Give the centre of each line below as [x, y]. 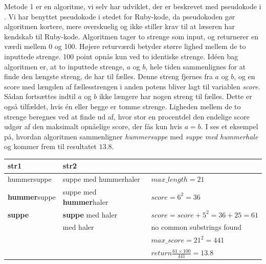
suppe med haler [90, 214]
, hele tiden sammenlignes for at [196, 66]
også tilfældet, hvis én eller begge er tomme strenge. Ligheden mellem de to [123, 106]
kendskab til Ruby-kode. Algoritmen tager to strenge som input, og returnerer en [131, 36]
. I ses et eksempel [229, 126]
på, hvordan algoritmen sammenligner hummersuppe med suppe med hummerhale [131, 136]
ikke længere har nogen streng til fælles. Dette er [175, 96]
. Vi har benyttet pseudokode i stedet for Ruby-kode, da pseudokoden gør [120, 16]
